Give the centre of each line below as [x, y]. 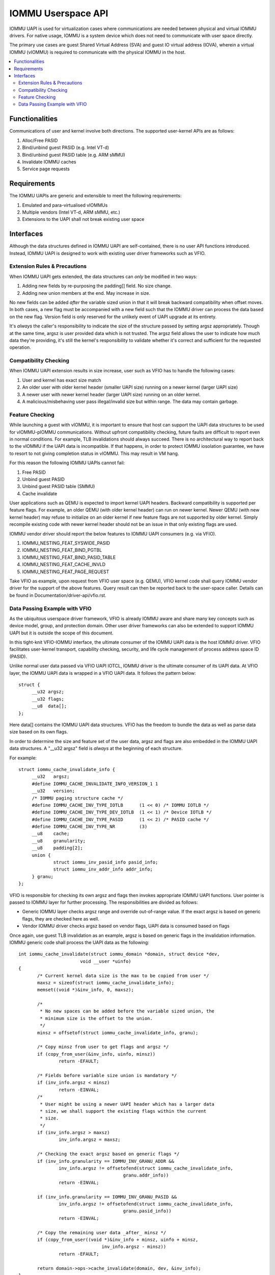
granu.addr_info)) [146, 1175]
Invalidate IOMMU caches [49, 162]
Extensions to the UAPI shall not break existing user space [83, 219]
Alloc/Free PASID [40, 140]
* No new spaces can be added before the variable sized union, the [127, 1011]
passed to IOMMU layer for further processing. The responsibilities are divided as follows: [104, 902]
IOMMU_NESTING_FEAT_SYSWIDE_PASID [66, 543]
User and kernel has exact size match [62, 380]
